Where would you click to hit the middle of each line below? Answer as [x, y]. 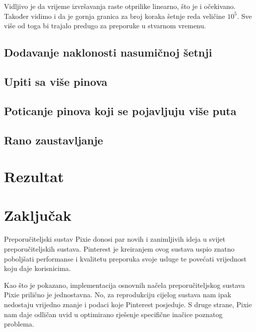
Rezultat [34, 176]
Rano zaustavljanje [54, 140]
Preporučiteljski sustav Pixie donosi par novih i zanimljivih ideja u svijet [115, 239]
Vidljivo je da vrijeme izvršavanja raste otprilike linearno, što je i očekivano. [120, 6]
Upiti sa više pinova [56, 81]
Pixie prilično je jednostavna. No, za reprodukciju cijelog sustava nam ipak [118, 295]
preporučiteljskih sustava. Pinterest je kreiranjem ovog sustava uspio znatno [119, 249]
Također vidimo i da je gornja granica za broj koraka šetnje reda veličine [115, 16]
